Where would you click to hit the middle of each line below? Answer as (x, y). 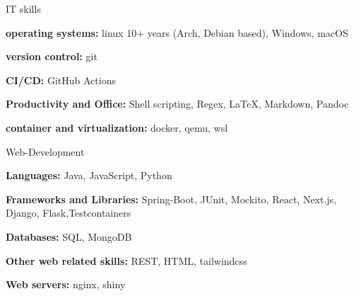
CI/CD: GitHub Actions (61, 80)
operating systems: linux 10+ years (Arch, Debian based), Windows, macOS (177, 32)
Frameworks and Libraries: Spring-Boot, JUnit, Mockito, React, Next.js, (171, 199)
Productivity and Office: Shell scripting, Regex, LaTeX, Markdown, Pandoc (177, 104)
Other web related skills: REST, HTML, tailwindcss (126, 260)
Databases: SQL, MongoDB (69, 236)
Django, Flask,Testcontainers (69, 213)
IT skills (23, 8)
